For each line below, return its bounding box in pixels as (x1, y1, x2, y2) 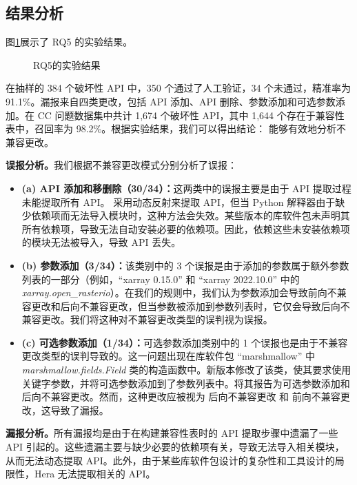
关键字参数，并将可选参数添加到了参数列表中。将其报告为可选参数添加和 (21, 375, 350, 390)
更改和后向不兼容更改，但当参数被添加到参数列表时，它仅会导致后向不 (31, 298, 350, 313)
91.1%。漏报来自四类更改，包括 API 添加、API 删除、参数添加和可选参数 (6, 94, 336, 108)
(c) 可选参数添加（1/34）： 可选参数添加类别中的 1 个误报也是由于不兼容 (21, 335, 348, 349)
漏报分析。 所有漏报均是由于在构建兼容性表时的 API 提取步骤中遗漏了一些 (6, 426, 338, 440)
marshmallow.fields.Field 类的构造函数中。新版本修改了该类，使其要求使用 (21, 362, 351, 377)
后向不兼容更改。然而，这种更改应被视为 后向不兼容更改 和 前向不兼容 (21, 389, 340, 404)
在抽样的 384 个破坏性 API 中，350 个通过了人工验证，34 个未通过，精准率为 (6, 81, 351, 95)
